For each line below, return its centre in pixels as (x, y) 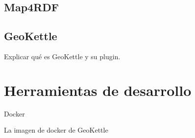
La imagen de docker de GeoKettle (56, 130)
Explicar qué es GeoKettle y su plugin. (62, 56)
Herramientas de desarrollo (98, 90)
